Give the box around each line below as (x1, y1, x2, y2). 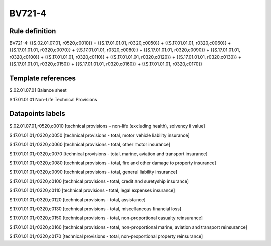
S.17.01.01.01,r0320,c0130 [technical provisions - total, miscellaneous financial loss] (9, 206, 182, 212)
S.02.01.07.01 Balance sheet (9, 87, 67, 93)
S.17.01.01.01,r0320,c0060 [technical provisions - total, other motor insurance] (9, 141, 171, 148)
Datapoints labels (9, 109, 65, 118)
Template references (9, 74, 76, 83)
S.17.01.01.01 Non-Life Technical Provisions (9, 96, 97, 102)
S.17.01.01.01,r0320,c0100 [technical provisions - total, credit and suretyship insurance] (9, 178, 189, 184)
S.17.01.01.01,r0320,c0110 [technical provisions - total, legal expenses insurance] (9, 187, 175, 193)
